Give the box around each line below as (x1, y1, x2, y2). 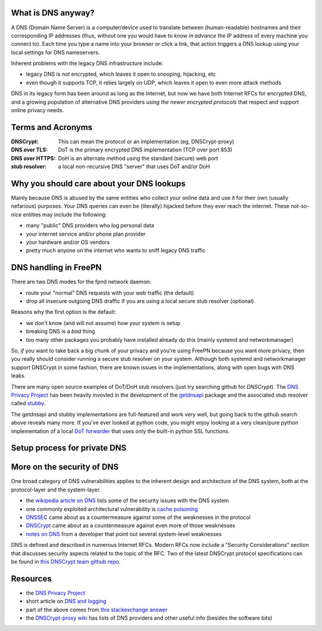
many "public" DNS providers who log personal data (26, 222, 154, 229)
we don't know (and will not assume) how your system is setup (26, 319, 181, 326)
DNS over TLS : (11, 146, 48, 153)
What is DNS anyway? (11, 8, 95, 18)
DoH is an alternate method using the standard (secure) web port (58, 154, 218, 162)
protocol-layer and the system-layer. (11, 486, 101, 493)
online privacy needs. (11, 107, 64, 114)
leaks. (11, 372, 26, 379)
